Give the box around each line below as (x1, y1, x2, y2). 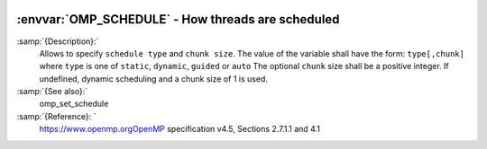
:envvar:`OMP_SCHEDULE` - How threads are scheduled (16, 12, 340, 27)
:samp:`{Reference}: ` (16, 110, 96, 121)
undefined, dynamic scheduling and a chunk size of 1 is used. (39, 73, 268, 84)
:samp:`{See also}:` (16, 86, 88, 97)
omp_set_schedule (39, 99, 109, 110)
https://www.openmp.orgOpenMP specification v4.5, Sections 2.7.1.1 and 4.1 (39, 124, 320, 135)
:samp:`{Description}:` (16, 36, 99, 47)
